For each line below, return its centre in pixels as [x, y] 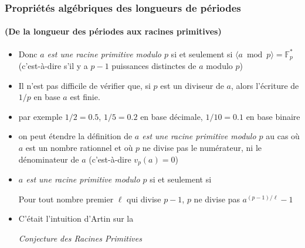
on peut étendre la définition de [75, 136]
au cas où [283, 136]
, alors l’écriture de [265, 85]
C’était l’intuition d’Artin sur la [76, 218]
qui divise [144, 199]
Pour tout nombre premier [66, 199]
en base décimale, [172, 116]
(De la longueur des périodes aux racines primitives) [113, 31]
